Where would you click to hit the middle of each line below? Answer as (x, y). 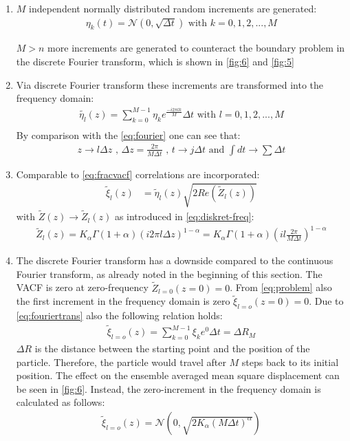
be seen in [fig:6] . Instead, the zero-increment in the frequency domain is (168, 388)
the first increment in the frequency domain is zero (123, 301)
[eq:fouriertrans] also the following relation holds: (119, 315)
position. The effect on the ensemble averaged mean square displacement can (178, 375)
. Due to (326, 301)
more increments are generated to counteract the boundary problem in (196, 48)
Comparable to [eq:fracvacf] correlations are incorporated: (138, 174)
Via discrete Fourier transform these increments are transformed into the (169, 84)
